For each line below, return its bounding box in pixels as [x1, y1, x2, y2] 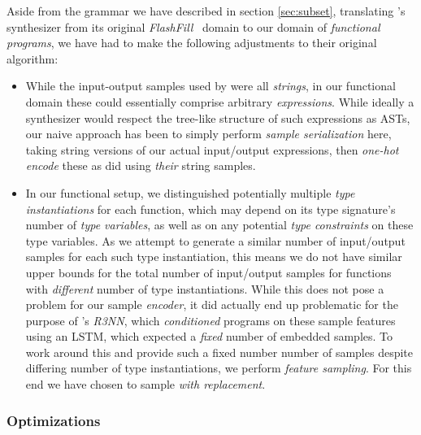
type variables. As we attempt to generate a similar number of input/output [25, 232, 406, 249]
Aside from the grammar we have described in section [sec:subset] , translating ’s [7, 2, 406, 19]
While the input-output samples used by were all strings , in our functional [25, 77, 396, 94]
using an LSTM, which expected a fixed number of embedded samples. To [25, 328, 393, 345]
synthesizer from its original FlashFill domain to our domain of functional [7, 18, 380, 35]
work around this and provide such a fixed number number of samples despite [25, 343, 414, 360]
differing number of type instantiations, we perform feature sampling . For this [25, 359, 412, 376]
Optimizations [7, 410, 101, 430]
